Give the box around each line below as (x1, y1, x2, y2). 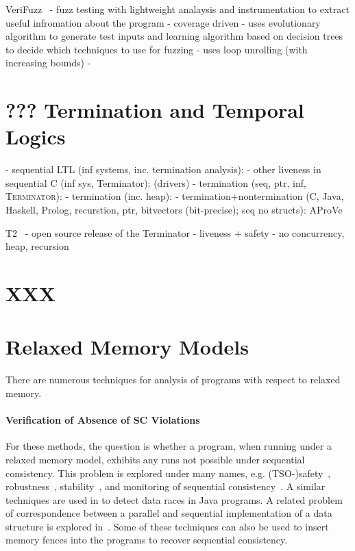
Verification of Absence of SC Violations (5, 413, 200, 427)
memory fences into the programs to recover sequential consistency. (5, 533, 288, 547)
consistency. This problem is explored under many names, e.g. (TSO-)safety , (5, 465, 331, 480)
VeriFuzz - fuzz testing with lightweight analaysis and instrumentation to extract (5, 2, 350, 16)
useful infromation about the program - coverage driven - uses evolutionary (5, 15, 321, 29)
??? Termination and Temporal (5, 96, 304, 124)
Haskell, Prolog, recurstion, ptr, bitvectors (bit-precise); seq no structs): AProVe (5, 203, 343, 217)
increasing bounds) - (5, 55, 91, 70)
